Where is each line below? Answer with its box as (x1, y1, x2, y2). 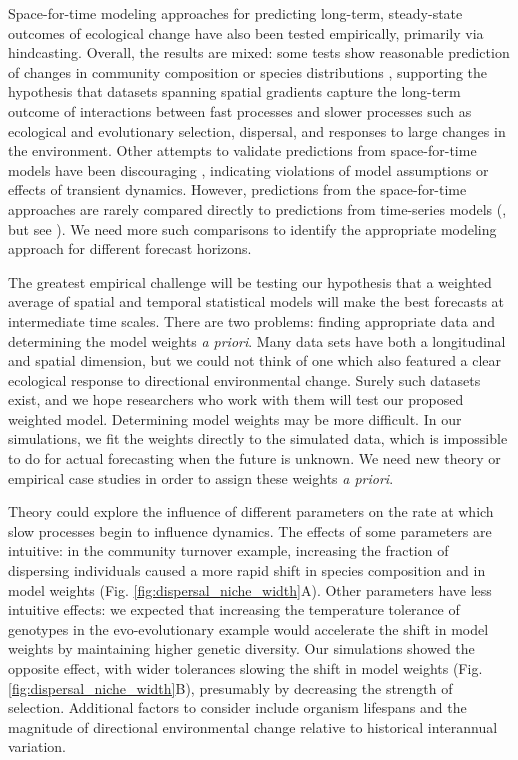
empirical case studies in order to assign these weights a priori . (8, 467, 394, 488)
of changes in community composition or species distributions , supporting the (8, 61, 488, 82)
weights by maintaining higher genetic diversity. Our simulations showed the (8, 638, 475, 659)
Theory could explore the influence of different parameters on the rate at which (8, 501, 494, 522)
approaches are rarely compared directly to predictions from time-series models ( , (8, 198, 507, 219)
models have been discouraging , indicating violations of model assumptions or (8, 159, 489, 180)
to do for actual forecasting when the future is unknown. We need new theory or (8, 448, 501, 469)
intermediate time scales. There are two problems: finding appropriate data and (8, 310, 495, 331)
